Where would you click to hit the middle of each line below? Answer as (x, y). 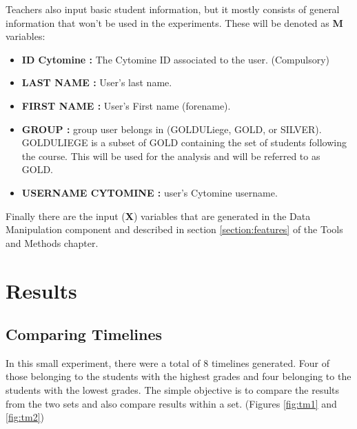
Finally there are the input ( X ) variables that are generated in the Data (158, 216)
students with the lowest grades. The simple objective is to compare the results (173, 390)
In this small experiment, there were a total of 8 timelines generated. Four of (167, 362)
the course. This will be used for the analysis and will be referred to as (171, 156)
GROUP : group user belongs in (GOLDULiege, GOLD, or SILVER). (172, 129)
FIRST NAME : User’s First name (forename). (126, 105)
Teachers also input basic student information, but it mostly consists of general (173, 9)
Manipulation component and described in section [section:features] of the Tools (174, 229)
